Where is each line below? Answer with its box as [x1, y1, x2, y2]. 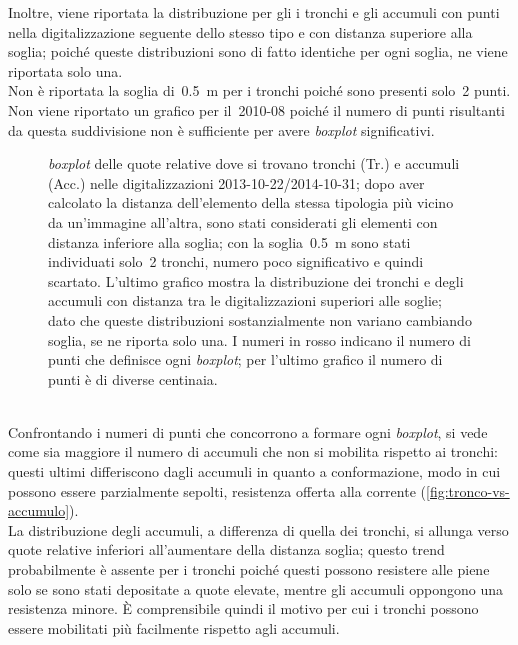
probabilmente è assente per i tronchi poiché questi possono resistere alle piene [8, 559, 490, 580]
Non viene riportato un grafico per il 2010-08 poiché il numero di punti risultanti [8, 99, 505, 120]
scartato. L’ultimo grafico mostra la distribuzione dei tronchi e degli [48, 270, 464, 291]
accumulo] [8, 500, 70, 521]
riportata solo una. [8, 60, 123, 81]
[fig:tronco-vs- [425, 480, 510, 501]
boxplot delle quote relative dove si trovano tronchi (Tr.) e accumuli [48, 153, 460, 174]
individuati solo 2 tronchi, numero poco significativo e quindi [48, 251, 424, 272]
